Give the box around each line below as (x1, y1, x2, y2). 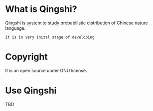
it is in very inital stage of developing (5, 35, 95, 40)
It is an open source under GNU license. (5, 67, 87, 73)
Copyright (5, 51, 48, 62)
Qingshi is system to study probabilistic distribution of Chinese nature (5, 20, 148, 26)
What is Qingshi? (5, 3, 77, 15)
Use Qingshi (5, 85, 57, 96)
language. (5, 25, 26, 31)
